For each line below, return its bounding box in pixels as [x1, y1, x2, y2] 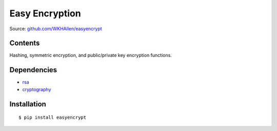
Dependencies [9, 65, 57, 74]
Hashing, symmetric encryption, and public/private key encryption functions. [9, 52, 172, 58]
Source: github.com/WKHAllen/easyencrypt [9, 26, 102, 32]
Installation [9, 100, 46, 108]
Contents [9, 39, 40, 48]
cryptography [22, 86, 51, 92]
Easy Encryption [9, 8, 82, 19]
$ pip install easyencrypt [18, 115, 87, 120]
